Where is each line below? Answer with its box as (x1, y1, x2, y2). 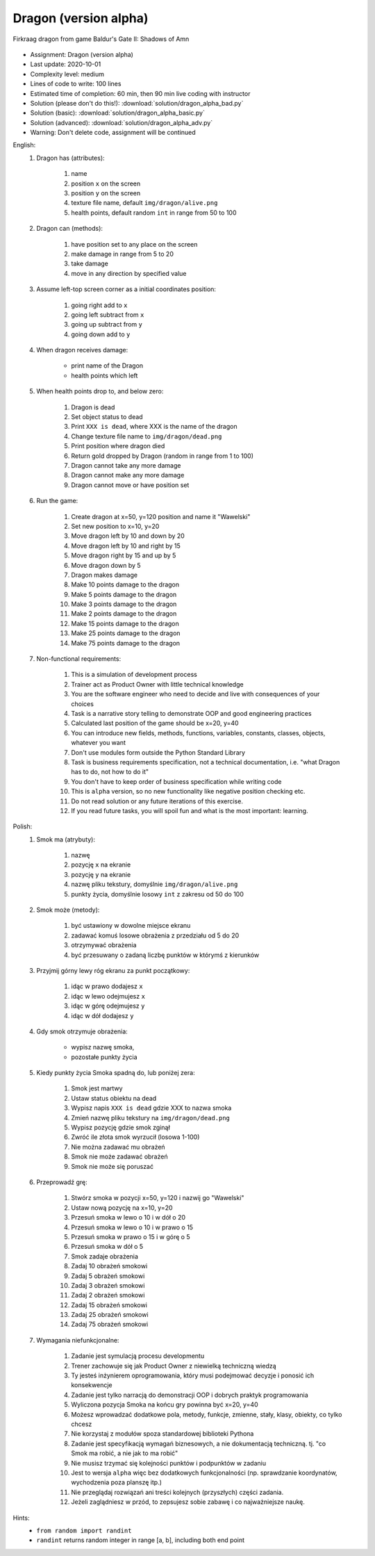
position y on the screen (71, 189, 141, 197)
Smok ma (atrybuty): (36, 835, 96, 844)
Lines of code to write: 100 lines (30, 80, 122, 88)
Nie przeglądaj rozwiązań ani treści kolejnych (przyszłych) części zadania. (71, 1488, 284, 1496)
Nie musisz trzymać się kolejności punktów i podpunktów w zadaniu (71, 1459, 267, 1467)
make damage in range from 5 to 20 (71, 249, 174, 258)
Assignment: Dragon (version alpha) (30, 50, 133, 58)
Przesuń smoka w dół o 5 (71, 1243, 144, 1251)
